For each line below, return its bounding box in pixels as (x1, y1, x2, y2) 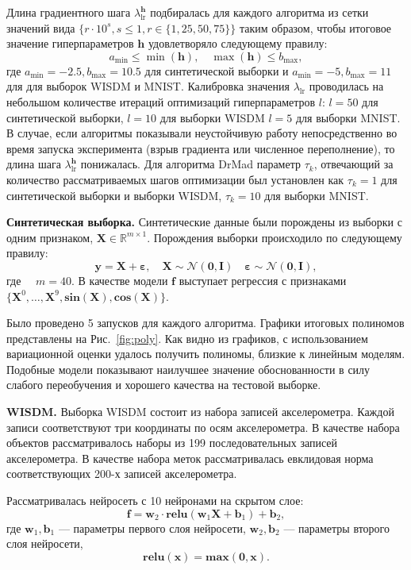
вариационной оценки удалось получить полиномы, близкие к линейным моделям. (6, 345, 405, 362)
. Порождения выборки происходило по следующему (147, 229, 402, 245)
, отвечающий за (313, 156, 394, 172)
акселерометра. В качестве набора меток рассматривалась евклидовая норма (6, 449, 374, 466)
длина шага (6, 156, 61, 172)
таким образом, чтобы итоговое (239, 19, 392, 36)
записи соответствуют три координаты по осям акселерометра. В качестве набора (6, 418, 400, 435)
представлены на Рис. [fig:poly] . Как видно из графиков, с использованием (6, 329, 368, 346)
